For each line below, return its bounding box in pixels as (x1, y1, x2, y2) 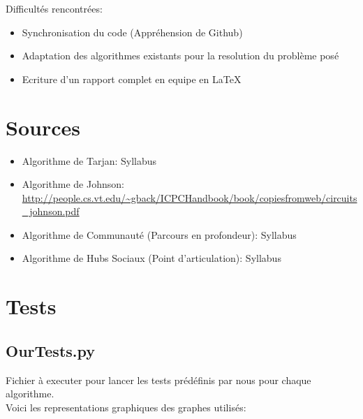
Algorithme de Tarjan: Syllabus (22, 153, 157, 168)
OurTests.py (6, 339, 96, 361)
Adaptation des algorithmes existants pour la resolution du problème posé (22, 48, 339, 63)
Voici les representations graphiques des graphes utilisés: (6, 399, 246, 414)
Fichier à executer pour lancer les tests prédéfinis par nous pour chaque (6, 372, 311, 387)
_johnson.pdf (22, 204, 80, 219)
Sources (6, 112, 80, 141)
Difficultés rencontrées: (6, 1, 103, 15)
